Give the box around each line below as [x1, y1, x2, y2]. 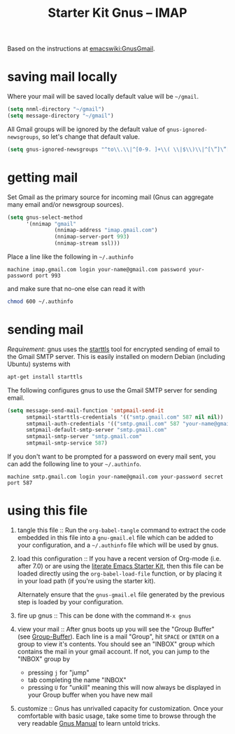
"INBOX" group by [17, 654, 70, 663]
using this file [7, 503, 88, 519]
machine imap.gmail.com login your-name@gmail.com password [7, 266, 187, 273]
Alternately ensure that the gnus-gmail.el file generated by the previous [17, 590, 225, 599]
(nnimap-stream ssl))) [54, 240, 120, 247]
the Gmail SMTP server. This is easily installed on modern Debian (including [7, 352, 226, 360]
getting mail [7, 170, 78, 185]
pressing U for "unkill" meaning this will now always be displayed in [27, 683, 222, 691]
